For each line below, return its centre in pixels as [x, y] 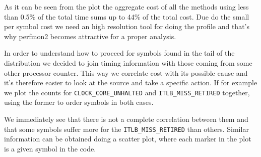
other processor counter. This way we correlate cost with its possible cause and [126, 72]
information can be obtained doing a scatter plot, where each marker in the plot [128, 139]
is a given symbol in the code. [50, 148]
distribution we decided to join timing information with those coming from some [128, 62]
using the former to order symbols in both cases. [79, 102]
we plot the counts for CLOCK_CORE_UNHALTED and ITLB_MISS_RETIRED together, [127, 92]
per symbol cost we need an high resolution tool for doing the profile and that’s [127, 26]
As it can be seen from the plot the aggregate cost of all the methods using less [126, 7]
